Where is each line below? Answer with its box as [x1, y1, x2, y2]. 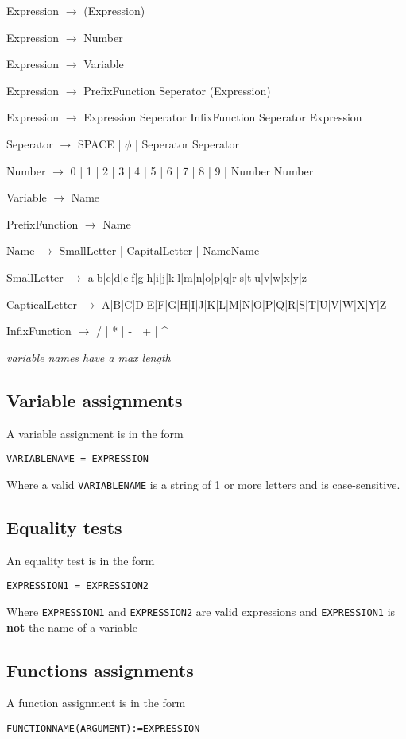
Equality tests [6, 514, 122, 539]
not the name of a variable [6, 618, 137, 635]
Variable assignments [6, 387, 183, 412]
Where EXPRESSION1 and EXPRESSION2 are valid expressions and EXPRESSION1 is [6, 602, 396, 619]
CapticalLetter [6, 295, 77, 312]
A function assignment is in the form [6, 695, 186, 711]
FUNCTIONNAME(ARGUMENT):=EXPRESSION [6, 722, 200, 734]
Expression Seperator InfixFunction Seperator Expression [83, 109, 362, 125]
